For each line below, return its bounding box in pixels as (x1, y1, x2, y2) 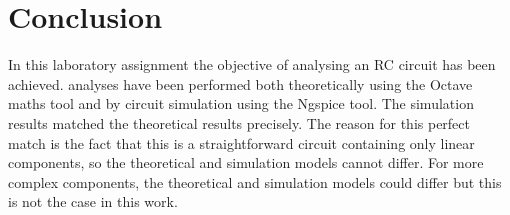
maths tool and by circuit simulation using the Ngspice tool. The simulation (8, 93, 474, 114)
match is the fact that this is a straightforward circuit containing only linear (8, 132, 475, 153)
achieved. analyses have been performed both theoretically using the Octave (8, 73, 473, 94)
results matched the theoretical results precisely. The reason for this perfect (8, 112, 470, 133)
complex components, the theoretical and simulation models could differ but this (8, 171, 502, 192)
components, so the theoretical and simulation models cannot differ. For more (8, 152, 484, 173)
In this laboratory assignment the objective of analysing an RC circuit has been (8, 54, 496, 75)
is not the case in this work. (8, 191, 178, 212)
